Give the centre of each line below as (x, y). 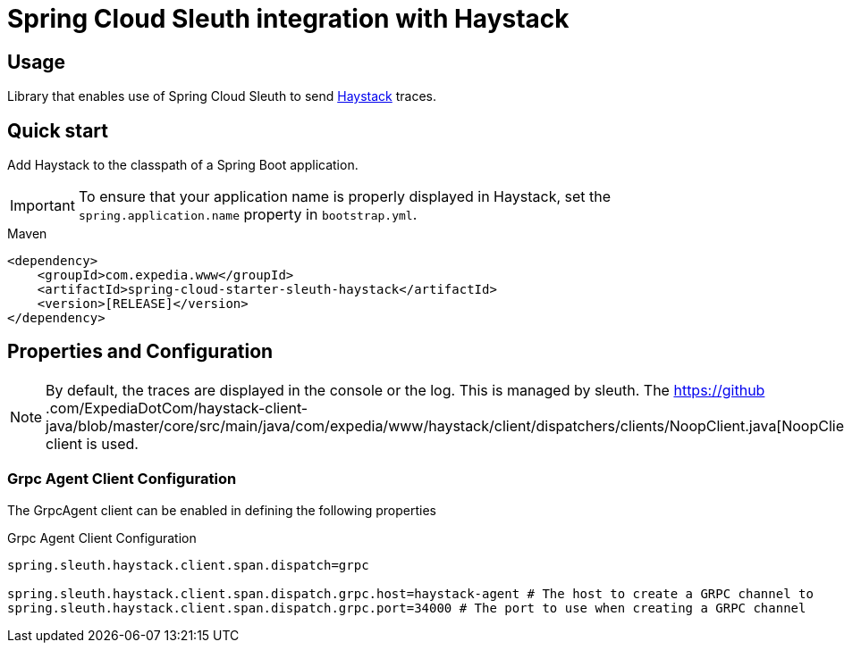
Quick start (58, 130)
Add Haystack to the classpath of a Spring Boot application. (183, 165)
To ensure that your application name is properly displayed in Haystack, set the (345, 197)
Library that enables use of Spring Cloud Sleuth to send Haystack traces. (222, 96)
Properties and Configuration (140, 352)
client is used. (92, 443)
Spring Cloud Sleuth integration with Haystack (288, 19)
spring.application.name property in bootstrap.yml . (248, 215)
